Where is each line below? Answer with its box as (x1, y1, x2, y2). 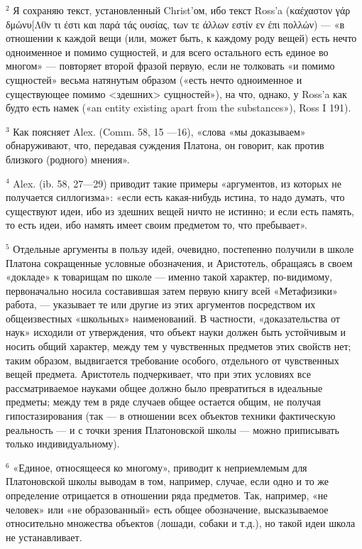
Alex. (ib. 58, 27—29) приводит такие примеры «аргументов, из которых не (13, 175, 342, 190)
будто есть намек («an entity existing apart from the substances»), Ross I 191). (6, 100, 351, 115)
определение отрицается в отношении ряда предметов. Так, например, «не (6, 488, 328, 502)
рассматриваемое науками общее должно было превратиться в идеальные (6, 380, 323, 395)
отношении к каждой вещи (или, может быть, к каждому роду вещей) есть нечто (6, 31, 357, 45)
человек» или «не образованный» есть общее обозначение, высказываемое (6, 501, 329, 516)
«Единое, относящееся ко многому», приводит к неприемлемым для (13, 460, 307, 474)
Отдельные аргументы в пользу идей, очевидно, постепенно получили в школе (13, 241, 354, 256)
